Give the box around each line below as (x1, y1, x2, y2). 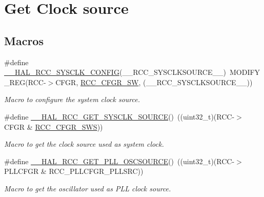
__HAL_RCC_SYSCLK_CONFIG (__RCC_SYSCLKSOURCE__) (4, 67, 226, 77)
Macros (4, 32, 44, 48)
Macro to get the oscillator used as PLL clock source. (4, 183, 171, 193)
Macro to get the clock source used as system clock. (4, 139, 164, 149)
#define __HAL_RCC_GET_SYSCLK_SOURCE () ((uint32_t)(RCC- (4, 111, 235, 122)
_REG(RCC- (4, 76, 46, 87)
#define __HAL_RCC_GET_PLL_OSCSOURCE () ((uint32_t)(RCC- (4, 155, 235, 166)
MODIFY (229, 67, 260, 77)
